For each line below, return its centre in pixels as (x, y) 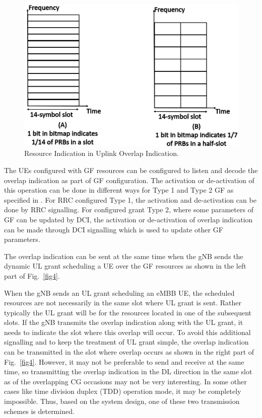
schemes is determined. (39, 411)
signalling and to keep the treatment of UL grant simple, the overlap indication (126, 342)
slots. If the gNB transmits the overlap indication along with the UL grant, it (124, 322)
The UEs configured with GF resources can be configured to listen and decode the (131, 170)
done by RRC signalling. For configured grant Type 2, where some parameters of (129, 210)
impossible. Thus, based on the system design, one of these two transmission (122, 401)
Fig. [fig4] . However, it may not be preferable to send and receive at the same (124, 361)
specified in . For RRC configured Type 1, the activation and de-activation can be (130, 199)
